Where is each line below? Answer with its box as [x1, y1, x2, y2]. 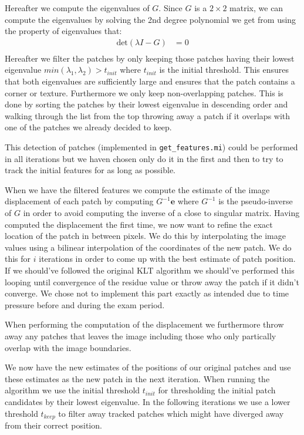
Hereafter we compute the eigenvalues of [5, 2, 150, 14]
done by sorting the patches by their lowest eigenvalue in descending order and [5, 98, 288, 110]
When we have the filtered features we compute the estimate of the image [5, 183, 270, 195]
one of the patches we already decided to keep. [5, 121, 172, 133]
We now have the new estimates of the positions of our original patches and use [5, 361, 291, 373]
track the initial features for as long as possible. [5, 164, 176, 176]
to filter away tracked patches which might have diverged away [58, 407, 284, 419]
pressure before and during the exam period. [5, 298, 165, 311]
